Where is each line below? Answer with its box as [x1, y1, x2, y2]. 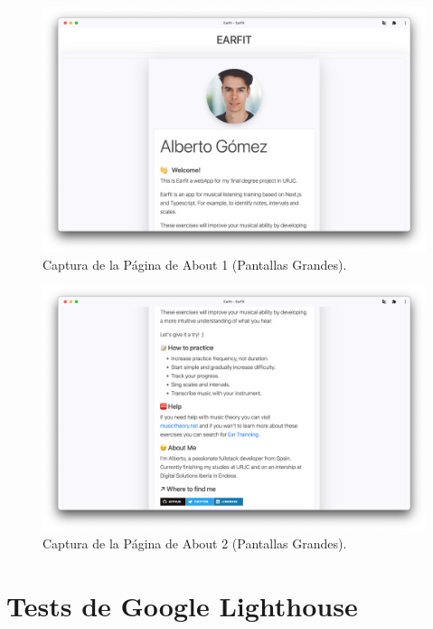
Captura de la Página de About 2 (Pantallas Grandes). [42, 533, 347, 552]
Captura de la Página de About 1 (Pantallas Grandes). [42, 254, 347, 273]
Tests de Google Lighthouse [6, 586, 358, 624]
